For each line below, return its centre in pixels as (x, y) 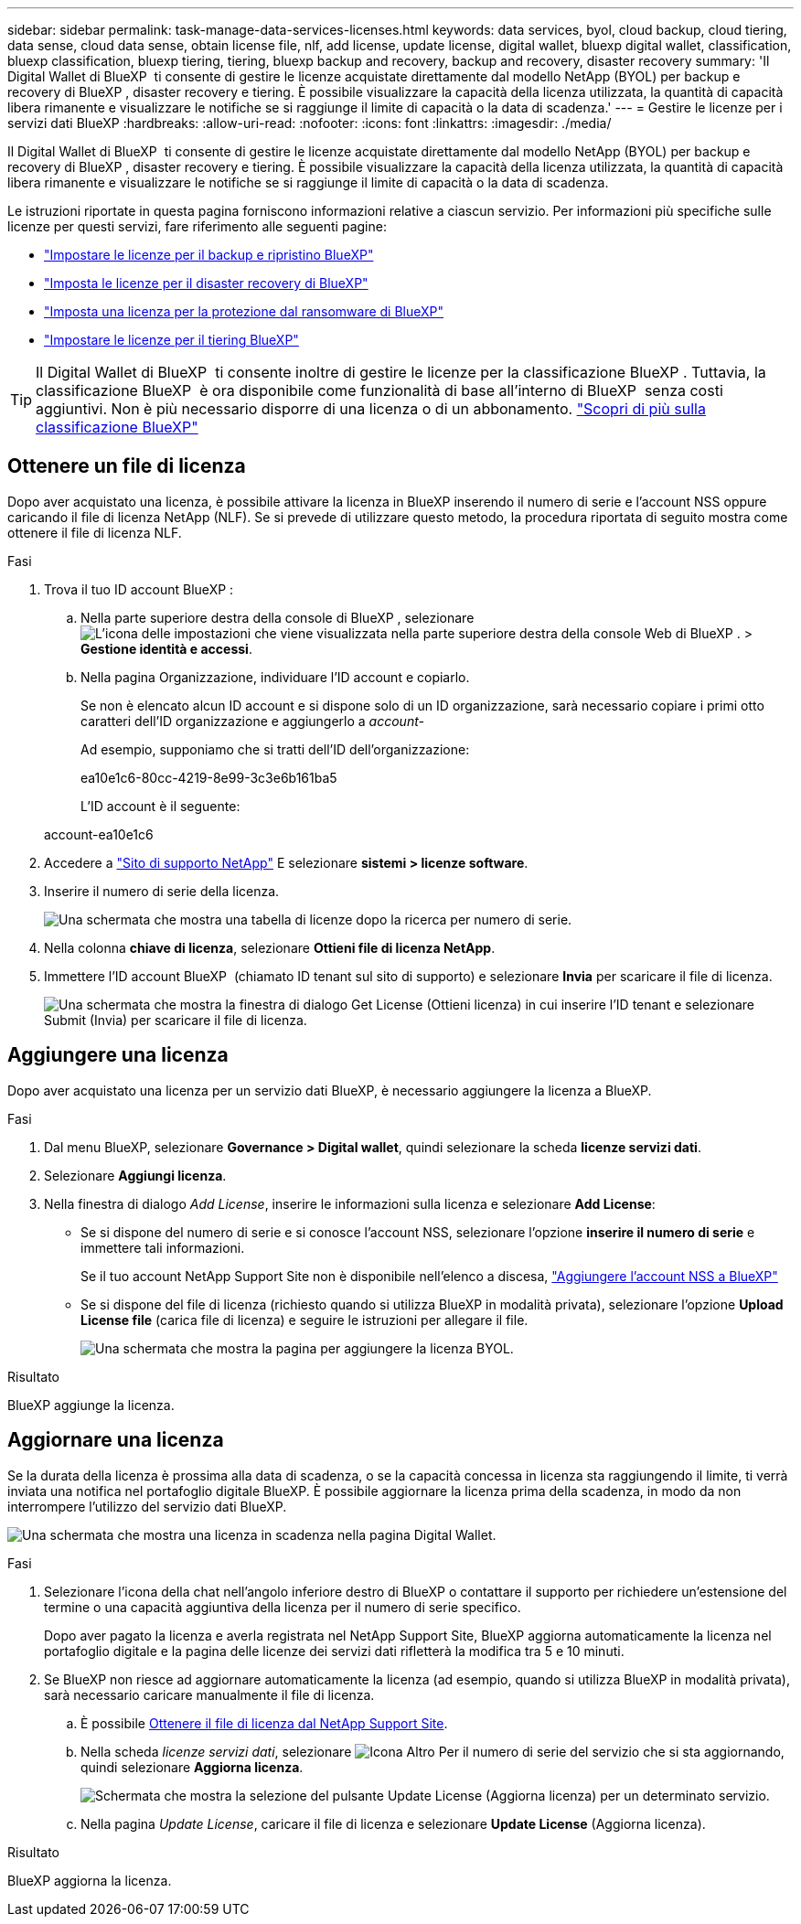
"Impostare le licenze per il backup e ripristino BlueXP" (209, 255)
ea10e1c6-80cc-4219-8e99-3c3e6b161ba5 (209, 777)
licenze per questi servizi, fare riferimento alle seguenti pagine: (197, 226)
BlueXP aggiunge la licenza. (91, 1405)
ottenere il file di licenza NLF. (95, 532)
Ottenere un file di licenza (127, 466)
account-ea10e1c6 (99, 834)
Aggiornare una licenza (116, 1440)
